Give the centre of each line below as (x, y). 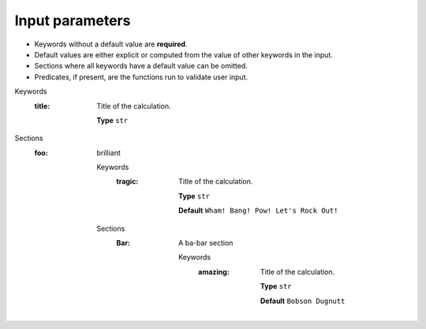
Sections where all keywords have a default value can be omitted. (141, 66)
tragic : (127, 182)
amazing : (214, 272)
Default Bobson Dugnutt (303, 301)
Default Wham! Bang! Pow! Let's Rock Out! (258, 211)
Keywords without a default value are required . (111, 44)
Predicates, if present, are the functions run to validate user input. (141, 77)
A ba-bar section (206, 243)
